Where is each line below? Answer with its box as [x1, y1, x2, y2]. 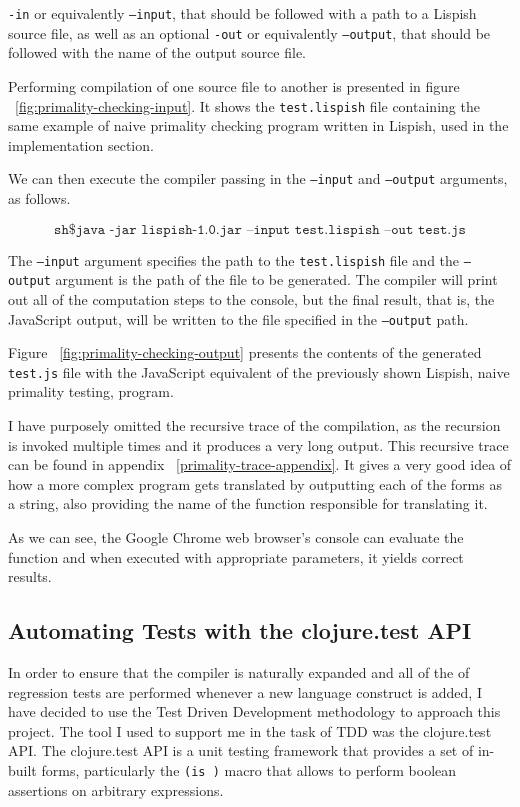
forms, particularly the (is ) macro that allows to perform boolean [41, 759, 457, 780]
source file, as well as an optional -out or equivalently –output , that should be [8, 22, 491, 43]
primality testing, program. [8, 381, 174, 402]
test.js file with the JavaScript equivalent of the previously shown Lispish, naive [8, 361, 510, 382]
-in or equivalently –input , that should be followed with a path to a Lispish [8, 3, 477, 23]
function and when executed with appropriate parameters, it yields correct [8, 546, 464, 567]
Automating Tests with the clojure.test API [8, 615, 472, 646]
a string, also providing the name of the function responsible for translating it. [8, 493, 488, 514]
